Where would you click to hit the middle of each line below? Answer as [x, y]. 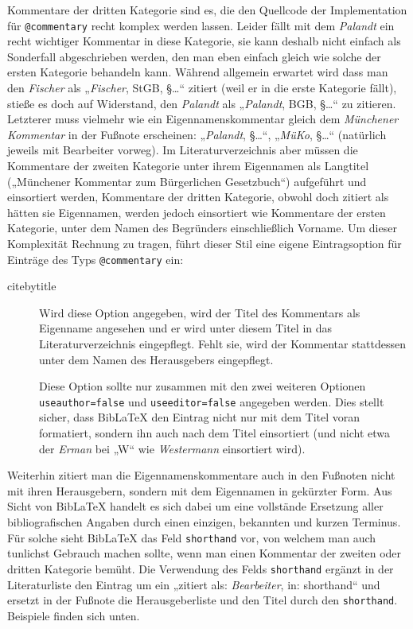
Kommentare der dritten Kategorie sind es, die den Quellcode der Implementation [207, 10]
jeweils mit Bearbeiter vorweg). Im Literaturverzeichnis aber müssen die [183, 150]
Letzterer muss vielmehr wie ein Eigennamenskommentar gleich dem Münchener [203, 119]
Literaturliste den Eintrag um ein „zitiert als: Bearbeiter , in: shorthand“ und [194, 584]
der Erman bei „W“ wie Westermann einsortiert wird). [172, 448]
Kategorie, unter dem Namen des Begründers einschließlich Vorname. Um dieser [202, 228]
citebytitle [32, 286]
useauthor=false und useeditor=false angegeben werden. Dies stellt [212, 401]
